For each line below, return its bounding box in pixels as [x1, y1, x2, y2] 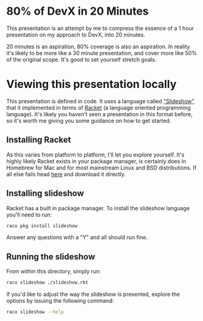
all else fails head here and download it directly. [6, 170, 126, 178]
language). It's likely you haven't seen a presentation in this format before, [6, 110, 193, 117]
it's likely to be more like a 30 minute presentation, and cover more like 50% [6, 49, 197, 56]
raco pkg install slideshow [6, 223, 78, 229]
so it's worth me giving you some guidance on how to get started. [6, 117, 171, 124]
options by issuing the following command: [6, 297, 115, 304]
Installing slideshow [6, 188, 84, 199]
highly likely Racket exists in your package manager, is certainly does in [6, 157, 187, 164]
